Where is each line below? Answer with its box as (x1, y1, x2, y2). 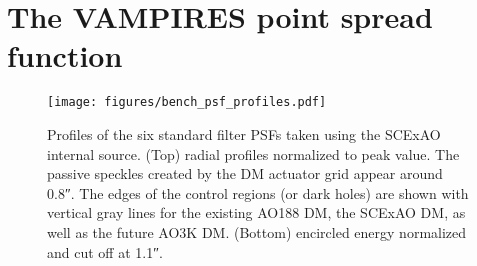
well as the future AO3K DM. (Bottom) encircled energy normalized (47, 221, 467, 242)
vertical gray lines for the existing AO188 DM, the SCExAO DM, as (47, 202, 466, 223)
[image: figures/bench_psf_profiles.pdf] (47, 95, 327, 110)
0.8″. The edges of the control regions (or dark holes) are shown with (47, 182, 469, 203)
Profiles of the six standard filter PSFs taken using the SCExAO (47, 123, 441, 144)
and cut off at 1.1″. (47, 241, 163, 262)
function (7, 35, 123, 76)
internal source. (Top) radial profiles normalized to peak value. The (47, 143, 460, 164)
